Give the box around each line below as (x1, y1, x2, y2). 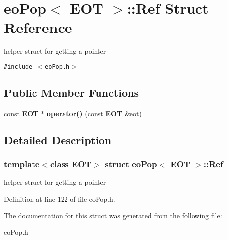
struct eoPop (105, 158, 157, 170)
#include (4, 63, 33, 70)
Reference (4, 17, 72, 37)
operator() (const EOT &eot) (46, 108, 142, 118)
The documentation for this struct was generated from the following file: (4, 210, 222, 220)
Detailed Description (4, 132, 112, 147)
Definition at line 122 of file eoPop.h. (4, 193, 115, 204)
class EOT (50, 158, 92, 170)
